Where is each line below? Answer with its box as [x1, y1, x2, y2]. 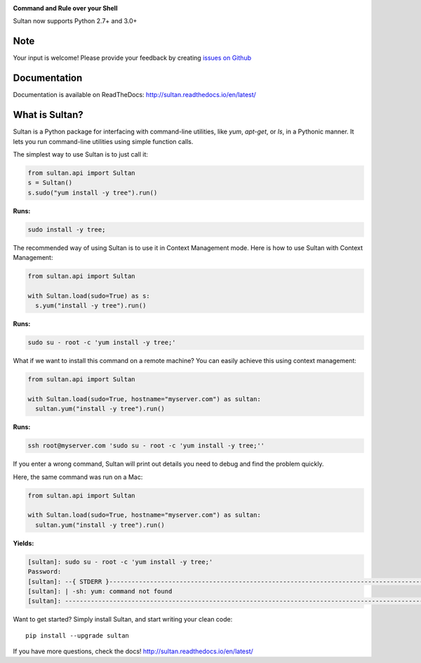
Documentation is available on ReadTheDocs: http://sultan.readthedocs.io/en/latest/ [13, 91, 256, 99]
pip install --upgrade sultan [25, 631, 130, 639]
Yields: [13, 539, 34, 547]
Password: [27, 567, 62, 576]
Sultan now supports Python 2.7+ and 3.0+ [13, 17, 138, 25]
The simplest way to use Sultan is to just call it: [13, 150, 149, 158]
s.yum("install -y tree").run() [35, 302, 147, 310]
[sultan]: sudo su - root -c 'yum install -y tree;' [27, 558, 213, 565]
